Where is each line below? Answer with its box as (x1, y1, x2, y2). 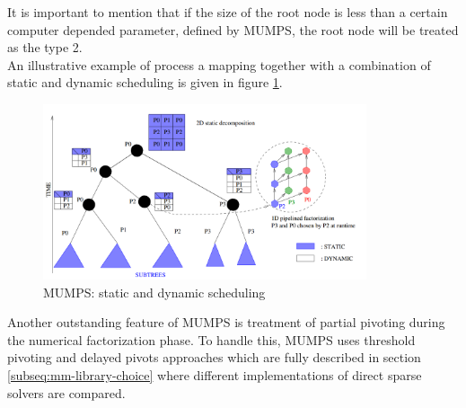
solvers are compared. (7, 383, 126, 402)
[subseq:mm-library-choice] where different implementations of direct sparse (7, 365, 422, 384)
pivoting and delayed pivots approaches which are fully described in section (7, 348, 421, 367)
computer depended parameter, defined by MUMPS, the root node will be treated (7, 20, 459, 39)
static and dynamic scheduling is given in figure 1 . (7, 73, 283, 92)
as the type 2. (7, 38, 83, 57)
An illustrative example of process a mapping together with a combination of (7, 55, 431, 74)
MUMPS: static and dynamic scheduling (43, 282, 266, 301)
